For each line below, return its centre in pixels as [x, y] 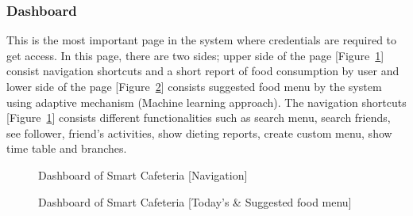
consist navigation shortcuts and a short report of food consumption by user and [203, 71]
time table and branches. [67, 148]
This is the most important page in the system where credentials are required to [202, 40]
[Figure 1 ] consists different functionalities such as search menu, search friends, [199, 117]
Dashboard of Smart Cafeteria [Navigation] [143, 174]
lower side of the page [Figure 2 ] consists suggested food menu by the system [194, 86]
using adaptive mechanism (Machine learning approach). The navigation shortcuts [206, 102]
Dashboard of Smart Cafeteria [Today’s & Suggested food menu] [195, 201]
